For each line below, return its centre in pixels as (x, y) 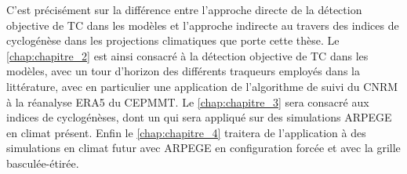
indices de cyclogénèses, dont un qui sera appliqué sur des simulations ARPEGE (199, 117)
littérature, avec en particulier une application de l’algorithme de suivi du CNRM (202, 86)
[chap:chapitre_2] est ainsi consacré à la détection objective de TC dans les (187, 55)
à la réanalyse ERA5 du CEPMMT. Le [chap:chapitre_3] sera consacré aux (188, 101)
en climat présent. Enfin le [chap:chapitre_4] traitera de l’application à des (186, 132)
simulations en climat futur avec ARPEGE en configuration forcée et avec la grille (203, 148)
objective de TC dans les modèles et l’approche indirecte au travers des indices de (203, 25)
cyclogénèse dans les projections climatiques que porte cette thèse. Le (173, 40)
